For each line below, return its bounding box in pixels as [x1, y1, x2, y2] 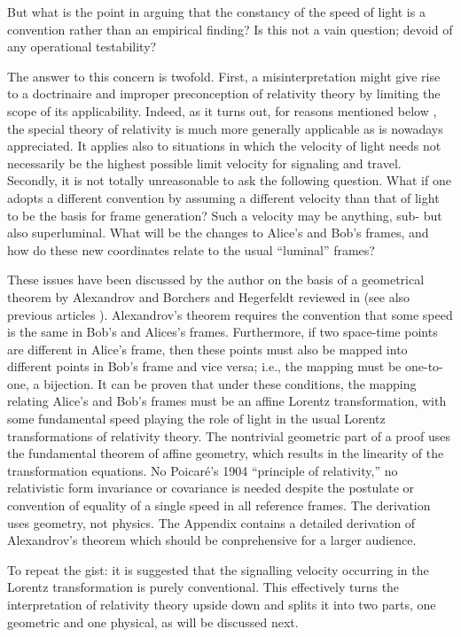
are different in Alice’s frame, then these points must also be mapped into [7, 339, 408, 358]
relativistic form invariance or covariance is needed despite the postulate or [7, 478, 415, 497]
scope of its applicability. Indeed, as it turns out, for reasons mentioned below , [7, 101, 437, 120]
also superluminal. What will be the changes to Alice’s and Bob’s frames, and [7, 223, 429, 242]
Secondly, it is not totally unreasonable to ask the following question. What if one [7, 171, 451, 190]
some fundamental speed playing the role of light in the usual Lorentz [7, 409, 386, 428]
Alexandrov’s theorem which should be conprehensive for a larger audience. [7, 531, 417, 549]
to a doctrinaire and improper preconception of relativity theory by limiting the [7, 84, 441, 103]
